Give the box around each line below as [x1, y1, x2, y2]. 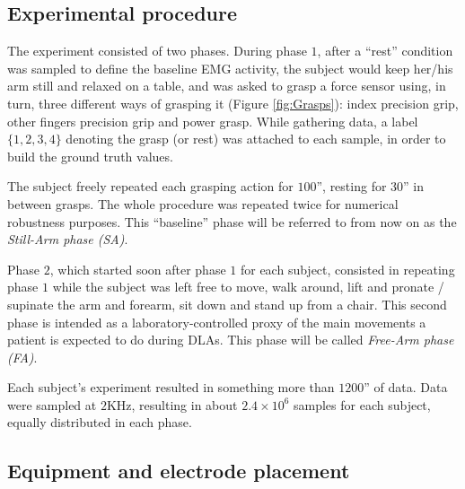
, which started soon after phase [49, 259, 226, 278]
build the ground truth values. [7, 146, 173, 165]
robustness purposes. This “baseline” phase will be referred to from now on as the [7, 212, 457, 231]
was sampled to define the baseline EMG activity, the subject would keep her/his [7, 58, 453, 77]
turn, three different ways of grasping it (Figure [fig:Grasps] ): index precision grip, [7, 93, 459, 112]
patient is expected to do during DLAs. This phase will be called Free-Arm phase [7, 330, 454, 349]
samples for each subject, [293, 395, 431, 414]
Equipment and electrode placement [7, 457, 350, 485]
